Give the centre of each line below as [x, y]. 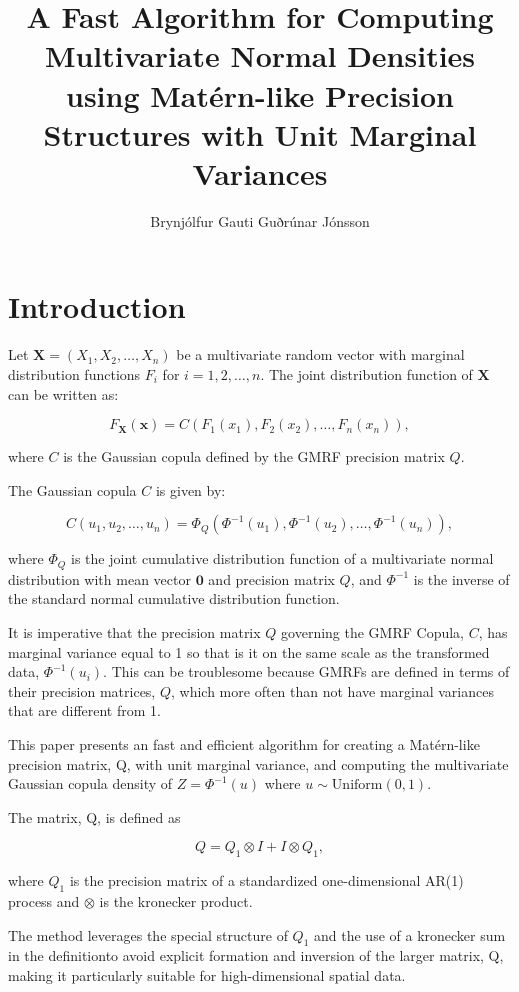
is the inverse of [461, 578]
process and [44, 900]
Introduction [97, 306]
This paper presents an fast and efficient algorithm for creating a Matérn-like [244, 743]
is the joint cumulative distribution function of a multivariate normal [282, 558]
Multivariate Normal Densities [260, 55]
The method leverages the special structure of [148, 934]
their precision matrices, [82, 690]
